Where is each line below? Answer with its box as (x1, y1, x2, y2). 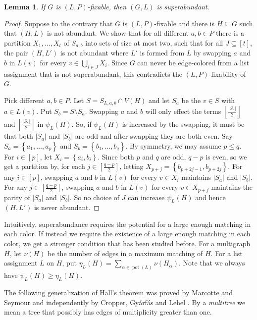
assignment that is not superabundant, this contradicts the (4, 68, 182, 79)
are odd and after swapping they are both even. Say (75, 131, 233, 141)
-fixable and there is (154, 18, 214, 28)
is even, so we (206, 151, 247, 161)
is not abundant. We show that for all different (47, 28, 189, 38)
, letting (119, 161, 144, 171)
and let (148, 95, 170, 105)
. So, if (71, 118, 92, 129)
